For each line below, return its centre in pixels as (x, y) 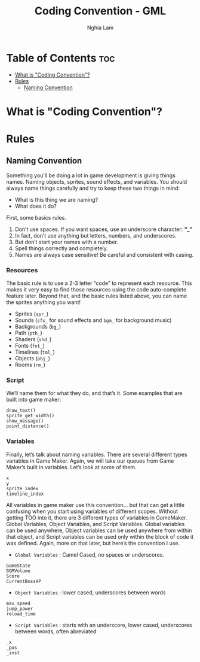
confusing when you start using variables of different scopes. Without (92, 511)
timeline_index (25, 494)
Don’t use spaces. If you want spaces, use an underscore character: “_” (104, 229)
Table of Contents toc (61, 58)
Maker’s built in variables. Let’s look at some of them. (71, 467)
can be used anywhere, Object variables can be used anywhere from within (99, 530)
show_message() (25, 421)
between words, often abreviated (56, 631)
